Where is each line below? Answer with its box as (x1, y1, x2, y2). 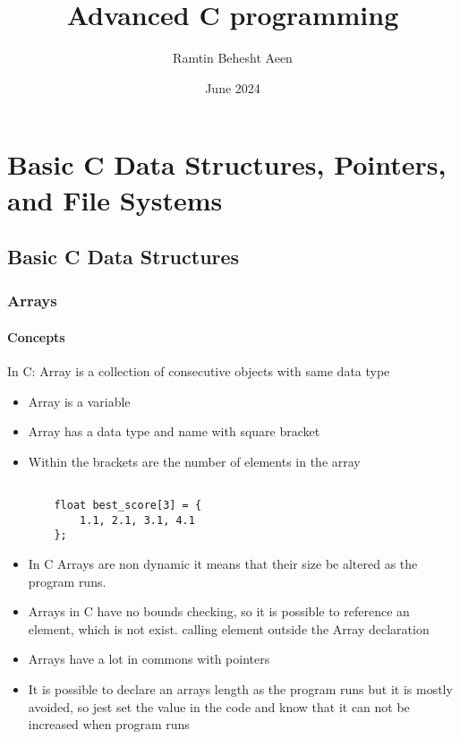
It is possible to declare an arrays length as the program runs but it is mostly (28, 680, 453, 699)
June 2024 (205, 78, 260, 97)
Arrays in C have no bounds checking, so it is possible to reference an (28, 602, 410, 621)
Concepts (7, 327, 65, 346)
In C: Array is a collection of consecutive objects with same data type (7, 362, 390, 381)
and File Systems (7, 181, 223, 218)
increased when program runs (28, 715, 190, 734)
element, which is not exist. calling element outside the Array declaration (28, 619, 430, 638)
